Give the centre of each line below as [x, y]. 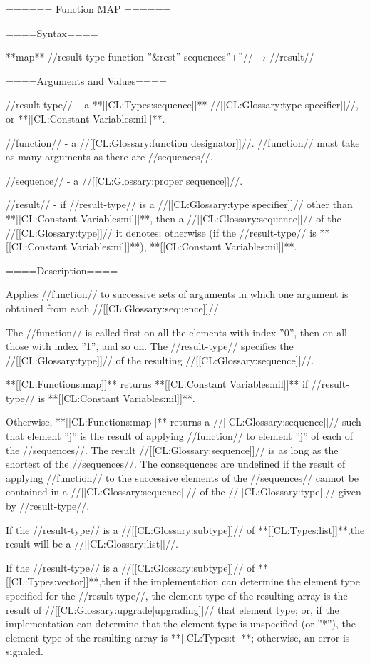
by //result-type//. [48, 506]
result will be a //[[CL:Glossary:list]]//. [92, 544]
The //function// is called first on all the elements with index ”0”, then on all [176, 332]
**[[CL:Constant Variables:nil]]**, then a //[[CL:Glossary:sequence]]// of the [174, 218]
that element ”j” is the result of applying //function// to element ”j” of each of [180, 436]
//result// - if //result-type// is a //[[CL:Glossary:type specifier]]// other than [179, 204]
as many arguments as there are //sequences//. [109, 156]
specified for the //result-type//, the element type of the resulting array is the [177, 595]
